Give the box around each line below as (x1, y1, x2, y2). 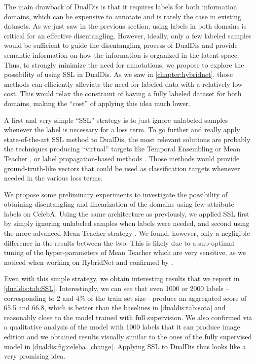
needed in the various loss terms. (4, 173, 103, 183)
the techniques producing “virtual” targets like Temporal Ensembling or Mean (4, 144, 240, 154)
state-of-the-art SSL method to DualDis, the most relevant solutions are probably (4, 134, 251, 144)
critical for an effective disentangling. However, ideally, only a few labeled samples (4, 30, 252, 40)
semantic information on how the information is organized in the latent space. (4, 49, 239, 60)
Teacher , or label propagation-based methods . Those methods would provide (4, 153, 240, 163)
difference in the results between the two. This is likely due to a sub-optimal (4, 237, 234, 248)
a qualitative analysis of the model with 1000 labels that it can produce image (4, 322, 240, 332)
